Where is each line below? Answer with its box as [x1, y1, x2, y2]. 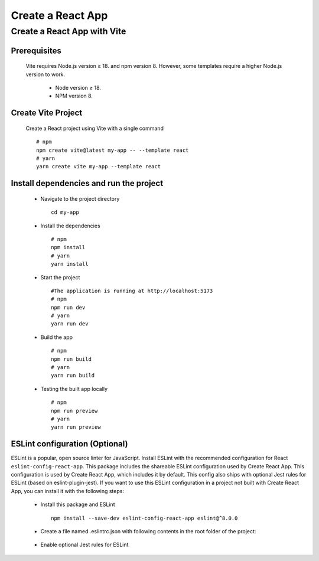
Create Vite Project [11, 108, 83, 118]
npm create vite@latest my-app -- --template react [36, 146, 189, 154]
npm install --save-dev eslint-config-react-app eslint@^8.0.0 [51, 514, 238, 521]
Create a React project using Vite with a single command [25, 125, 164, 132]
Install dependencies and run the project [11, 178, 164, 188]
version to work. [25, 71, 65, 78]
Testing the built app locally [40, 385, 108, 392]
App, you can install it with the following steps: [11, 487, 124, 494]
